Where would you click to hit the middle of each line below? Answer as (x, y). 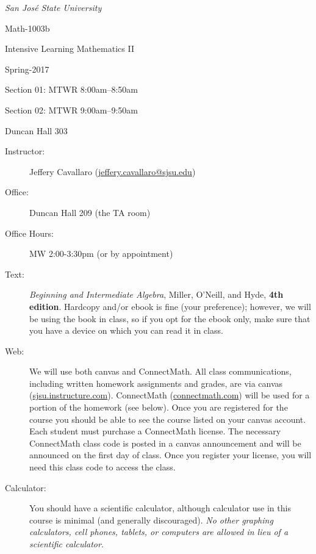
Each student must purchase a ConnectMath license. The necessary (155, 431)
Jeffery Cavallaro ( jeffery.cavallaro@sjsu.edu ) (113, 171)
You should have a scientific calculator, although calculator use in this (160, 508)
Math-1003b (27, 28)
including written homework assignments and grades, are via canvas (156, 383)
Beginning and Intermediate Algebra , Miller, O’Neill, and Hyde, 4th (156, 294)
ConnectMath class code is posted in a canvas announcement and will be (165, 443)
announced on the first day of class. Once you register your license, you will (171, 455)
